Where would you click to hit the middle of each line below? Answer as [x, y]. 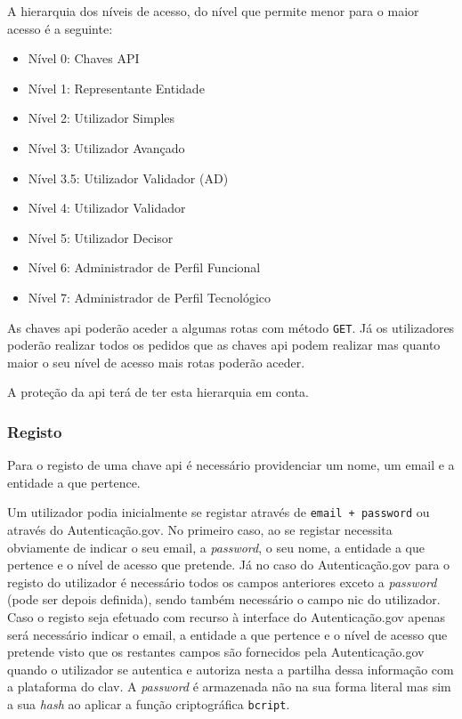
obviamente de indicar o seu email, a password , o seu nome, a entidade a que [216, 547]
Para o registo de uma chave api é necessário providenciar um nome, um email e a [231, 465]
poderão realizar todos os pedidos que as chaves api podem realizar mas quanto [224, 345]
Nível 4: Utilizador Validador [107, 208]
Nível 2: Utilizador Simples [101, 118]
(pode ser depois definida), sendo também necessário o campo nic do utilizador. [224, 599]
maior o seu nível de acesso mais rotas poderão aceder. [156, 362]
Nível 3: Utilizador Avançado [106, 147]
